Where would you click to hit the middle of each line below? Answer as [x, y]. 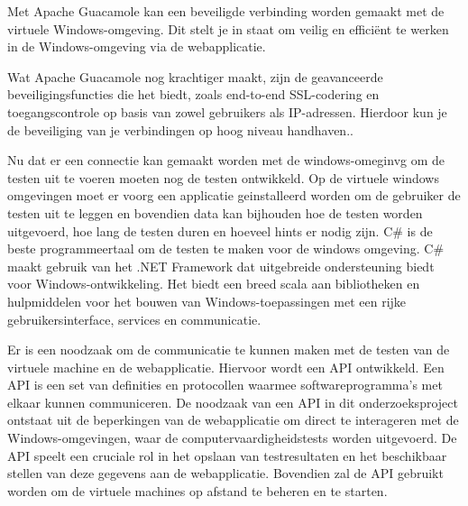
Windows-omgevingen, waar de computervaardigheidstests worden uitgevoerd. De [232, 438]
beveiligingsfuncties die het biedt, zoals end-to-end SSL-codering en [193, 94]
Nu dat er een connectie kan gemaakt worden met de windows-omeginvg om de [226, 160]
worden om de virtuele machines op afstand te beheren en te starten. [197, 490]
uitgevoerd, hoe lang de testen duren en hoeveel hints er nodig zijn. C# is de [220, 230]
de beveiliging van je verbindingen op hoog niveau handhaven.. [180, 129]
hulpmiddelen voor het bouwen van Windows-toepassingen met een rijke [207, 301]
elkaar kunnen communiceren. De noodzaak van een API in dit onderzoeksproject [233, 402]
